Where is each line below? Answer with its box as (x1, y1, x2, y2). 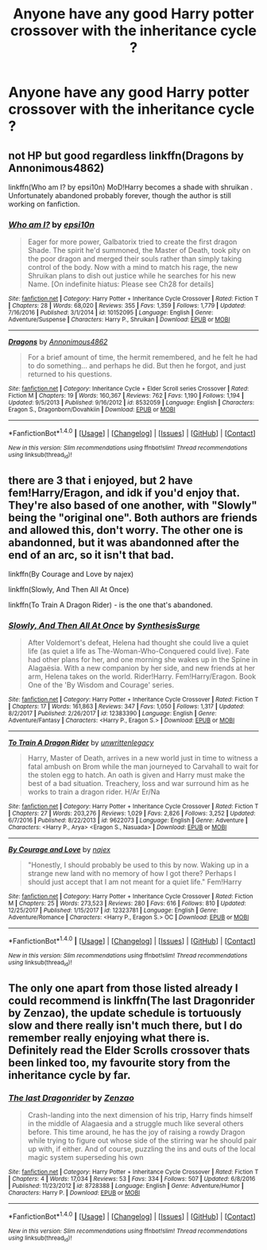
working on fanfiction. (8, 200, 80, 208)
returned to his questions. (27, 369, 113, 379)
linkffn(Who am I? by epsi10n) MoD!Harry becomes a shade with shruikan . (8, 182, 253, 192)
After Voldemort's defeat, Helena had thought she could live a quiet (27, 638, 249, 648)
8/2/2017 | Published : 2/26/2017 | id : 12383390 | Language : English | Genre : (8, 710, 217, 718)
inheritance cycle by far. (8, 1068, 131, 1082)
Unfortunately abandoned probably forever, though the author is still (8, 191, 232, 200)
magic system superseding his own (27, 1153, 145, 1162)
